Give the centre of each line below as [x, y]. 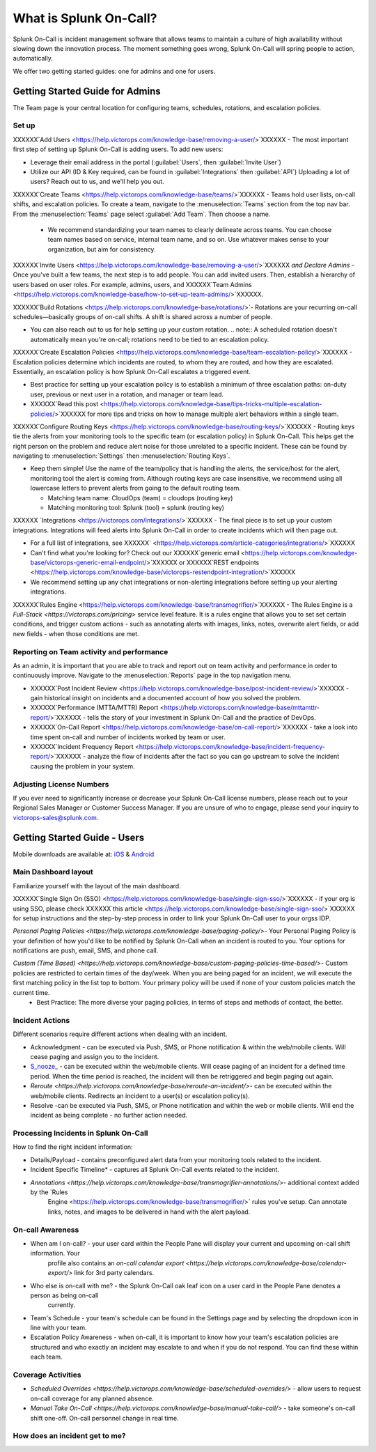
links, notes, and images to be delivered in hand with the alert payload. [149, 1212]
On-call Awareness [46, 1230]
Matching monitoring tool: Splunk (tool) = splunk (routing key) [136, 508]
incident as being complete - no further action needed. [109, 1115]
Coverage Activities [47, 1375]
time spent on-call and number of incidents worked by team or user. [128, 737]
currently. [62, 1305]
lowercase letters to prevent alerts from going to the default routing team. [136, 488]
